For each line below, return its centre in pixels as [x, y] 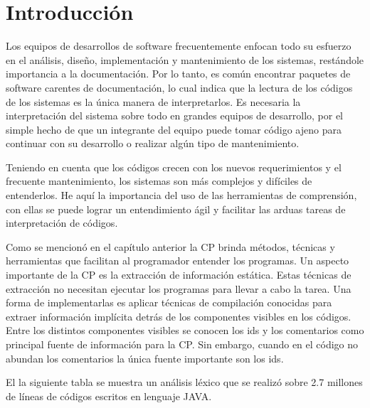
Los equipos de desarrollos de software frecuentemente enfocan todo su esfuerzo [179, 46]
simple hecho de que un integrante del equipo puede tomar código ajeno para [174, 129]
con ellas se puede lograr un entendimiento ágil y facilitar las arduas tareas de [176, 209]
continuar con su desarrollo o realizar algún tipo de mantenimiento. [153, 143]
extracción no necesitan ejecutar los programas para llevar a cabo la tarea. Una [179, 288]
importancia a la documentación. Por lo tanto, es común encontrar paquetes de [178, 74]
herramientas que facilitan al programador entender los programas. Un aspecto [178, 261]
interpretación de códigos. [62, 223]
